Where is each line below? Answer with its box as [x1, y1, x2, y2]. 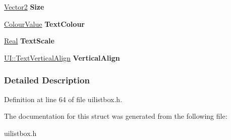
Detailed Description [4, 74, 90, 86]
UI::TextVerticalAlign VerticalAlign [4, 52, 120, 63]
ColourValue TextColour [4, 18, 85, 29]
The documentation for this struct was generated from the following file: [4, 111, 227, 121]
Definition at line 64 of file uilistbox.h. [4, 94, 123, 104]
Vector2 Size [4, 2, 44, 12]
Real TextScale [4, 35, 54, 46]
